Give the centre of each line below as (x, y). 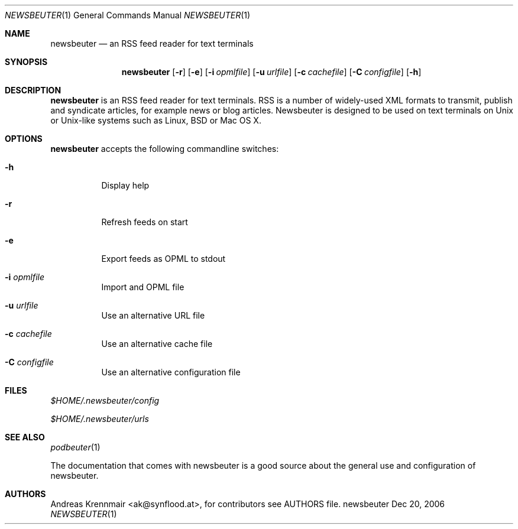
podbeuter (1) (75, 447)
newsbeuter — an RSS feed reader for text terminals (152, 43)
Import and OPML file (143, 287)
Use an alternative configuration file (171, 372)
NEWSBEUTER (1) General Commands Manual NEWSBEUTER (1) (128, 15)
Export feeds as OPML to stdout (164, 259)
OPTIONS (24, 139)
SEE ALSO (25, 437)
